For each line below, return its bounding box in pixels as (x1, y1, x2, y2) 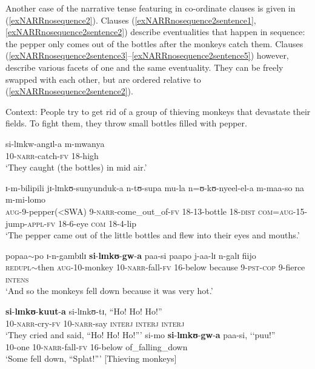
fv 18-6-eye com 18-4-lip (47, 217, 137, 229)
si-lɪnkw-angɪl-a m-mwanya (5, 137, 105, 149)
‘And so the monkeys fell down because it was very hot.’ (5, 284, 213, 297)
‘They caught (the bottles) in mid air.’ (5, 161, 147, 174)
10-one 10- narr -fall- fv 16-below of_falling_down (5, 340, 188, 353)
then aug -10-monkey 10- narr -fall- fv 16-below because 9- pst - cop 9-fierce (38, 261, 305, 273)
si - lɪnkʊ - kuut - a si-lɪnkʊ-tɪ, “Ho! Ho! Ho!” (5, 305, 162, 318)
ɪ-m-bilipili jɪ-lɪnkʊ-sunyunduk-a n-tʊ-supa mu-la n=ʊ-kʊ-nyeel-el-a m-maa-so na (5, 181, 304, 194)
